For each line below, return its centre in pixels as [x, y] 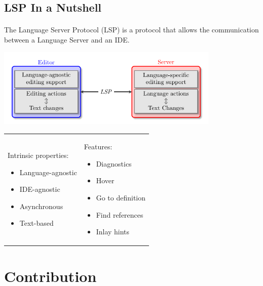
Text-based [36, 223]
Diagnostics [114, 163]
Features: [98, 147]
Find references [120, 214]
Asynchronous [41, 206]
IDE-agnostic [40, 189]
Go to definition [121, 198]
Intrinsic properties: [38, 155]
